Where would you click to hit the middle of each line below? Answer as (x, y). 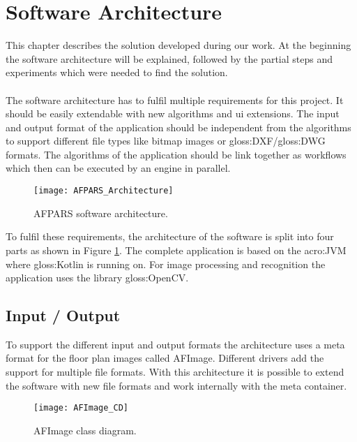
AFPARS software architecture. (101, 213)
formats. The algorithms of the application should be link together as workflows (176, 154)
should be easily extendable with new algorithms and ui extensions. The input (173, 113)
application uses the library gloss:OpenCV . (97, 278)
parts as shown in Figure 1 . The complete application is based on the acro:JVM (176, 250)
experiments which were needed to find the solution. (117, 72)
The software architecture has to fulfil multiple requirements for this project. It (175, 100)
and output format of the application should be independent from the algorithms (178, 127)
